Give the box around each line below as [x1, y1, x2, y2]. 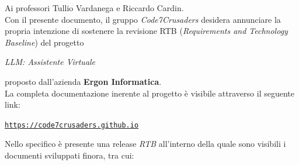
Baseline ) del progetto [5, 36, 84, 48]
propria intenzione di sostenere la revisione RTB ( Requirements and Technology [5, 25, 288, 37]
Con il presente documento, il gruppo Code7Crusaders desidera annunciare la [5, 13, 281, 25]
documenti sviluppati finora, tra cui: [5, 149, 134, 161]
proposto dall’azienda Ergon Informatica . [5, 75, 162, 87]
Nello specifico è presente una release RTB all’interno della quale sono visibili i [5, 137, 286, 150]
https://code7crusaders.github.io [5, 121, 139, 129]
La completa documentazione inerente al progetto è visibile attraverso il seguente [5, 87, 294, 99]
